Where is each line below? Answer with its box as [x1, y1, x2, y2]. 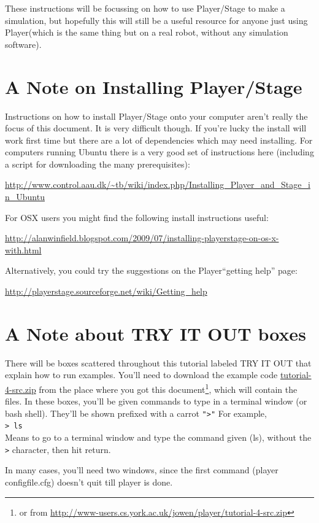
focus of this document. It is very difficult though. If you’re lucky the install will [5, 122, 307, 134]
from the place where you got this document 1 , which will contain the [39, 381, 298, 395]
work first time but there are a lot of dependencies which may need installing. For [5, 133, 313, 146]
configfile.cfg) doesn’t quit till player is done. [5, 475, 173, 488]
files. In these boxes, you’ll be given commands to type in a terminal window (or [5, 395, 307, 408]
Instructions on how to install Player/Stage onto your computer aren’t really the [5, 109, 308, 122]
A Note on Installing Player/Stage [5, 74, 302, 99]
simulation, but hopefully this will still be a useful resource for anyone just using [5, 14, 308, 26]
